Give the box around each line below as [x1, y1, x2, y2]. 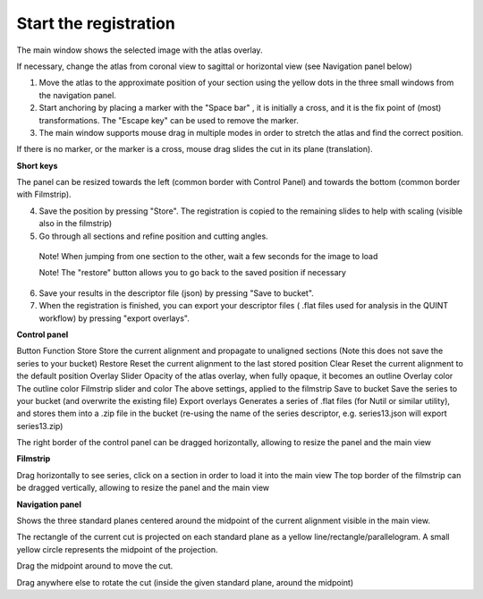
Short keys [16, 160, 58, 171]
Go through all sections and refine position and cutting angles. [38, 231, 268, 241]
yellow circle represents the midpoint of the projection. [16, 544, 218, 554]
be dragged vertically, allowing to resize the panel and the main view [16, 483, 270, 494]
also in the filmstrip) [38, 218, 113, 229]
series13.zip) [16, 420, 64, 431]
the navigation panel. [38, 89, 116, 100]
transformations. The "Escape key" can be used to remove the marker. [38, 114, 299, 125]
